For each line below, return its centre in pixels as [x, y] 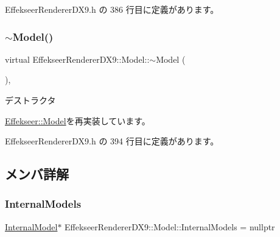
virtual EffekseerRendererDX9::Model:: [77, 59]
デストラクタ [30, 100]
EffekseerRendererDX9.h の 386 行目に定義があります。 [112, 9]
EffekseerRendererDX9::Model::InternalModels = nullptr [170, 226]
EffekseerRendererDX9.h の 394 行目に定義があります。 [112, 141]
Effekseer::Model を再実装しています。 [78, 120]
